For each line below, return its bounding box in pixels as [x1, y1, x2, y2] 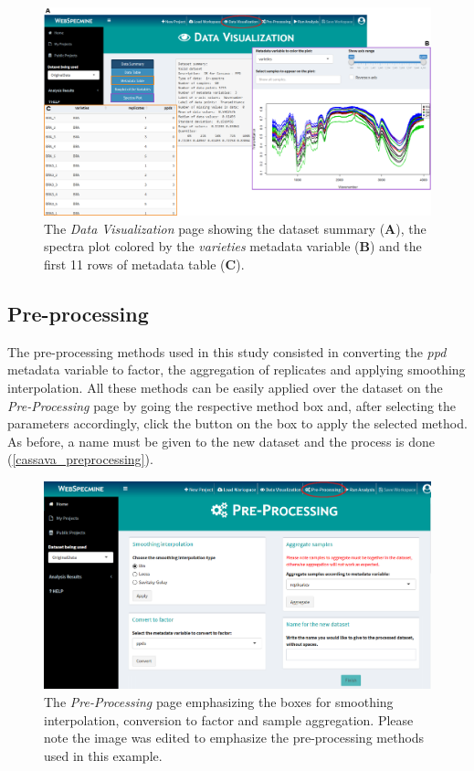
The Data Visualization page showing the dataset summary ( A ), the [44, 218, 427, 238]
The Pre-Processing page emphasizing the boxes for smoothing [44, 692, 394, 711]
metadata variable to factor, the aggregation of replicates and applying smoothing [7, 360, 466, 379]
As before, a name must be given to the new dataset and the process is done [7, 431, 435, 450]
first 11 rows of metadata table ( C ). [44, 254, 245, 273]
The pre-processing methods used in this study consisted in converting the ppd [7, 342, 447, 361]
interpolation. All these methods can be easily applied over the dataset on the [7, 377, 443, 396]
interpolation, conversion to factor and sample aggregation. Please [44, 710, 414, 729]
